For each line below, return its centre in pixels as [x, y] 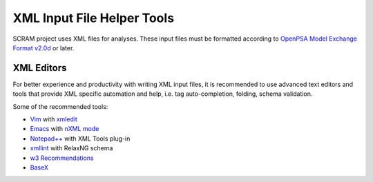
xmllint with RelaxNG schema [71, 148]
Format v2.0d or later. [44, 48]
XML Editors [40, 68]
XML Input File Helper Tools [94, 18]
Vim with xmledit [54, 119]
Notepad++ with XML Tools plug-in [80, 139]
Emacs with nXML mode [65, 129]
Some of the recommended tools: [60, 106]
